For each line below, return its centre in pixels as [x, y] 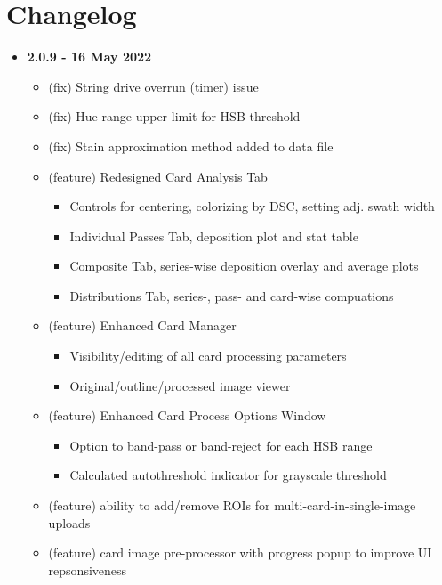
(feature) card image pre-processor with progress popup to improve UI [240, 552]
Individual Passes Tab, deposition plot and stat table [214, 236]
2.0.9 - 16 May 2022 [89, 57]
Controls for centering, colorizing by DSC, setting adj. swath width [252, 206]
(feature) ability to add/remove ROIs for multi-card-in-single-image [232, 505]
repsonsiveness [88, 569]
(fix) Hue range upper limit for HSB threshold [174, 116]
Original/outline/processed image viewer [180, 385]
